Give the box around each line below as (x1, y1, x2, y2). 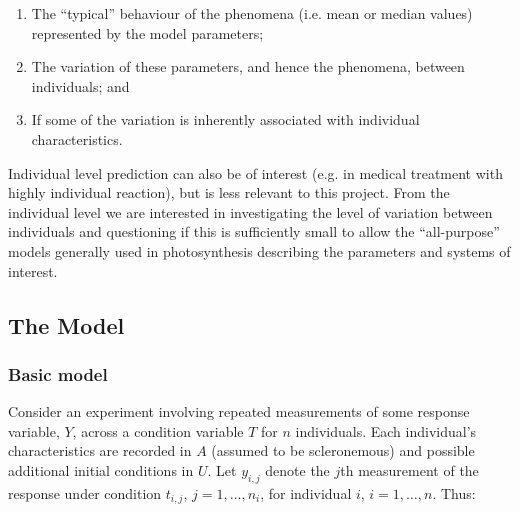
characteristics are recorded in (8, 440, 192, 461)
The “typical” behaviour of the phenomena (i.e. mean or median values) (31, 3, 473, 23)
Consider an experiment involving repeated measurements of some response (8, 401, 470, 422)
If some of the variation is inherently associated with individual (31, 109, 420, 130)
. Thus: (432, 482, 476, 503)
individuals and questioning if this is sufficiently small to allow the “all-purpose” (8, 221, 500, 242)
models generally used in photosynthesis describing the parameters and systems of (8, 240, 511, 261)
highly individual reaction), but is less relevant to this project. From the (8, 182, 450, 203)
